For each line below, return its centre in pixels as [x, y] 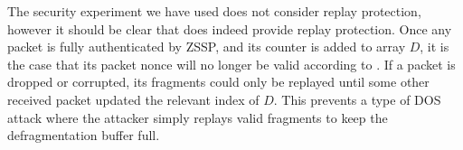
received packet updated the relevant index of [133, 99]
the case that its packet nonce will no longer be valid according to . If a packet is [231, 64]
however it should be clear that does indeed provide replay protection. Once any [230, 28]
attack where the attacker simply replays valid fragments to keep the [198, 117]
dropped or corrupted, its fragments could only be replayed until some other [218, 82]
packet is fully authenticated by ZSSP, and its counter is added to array [207, 47]
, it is [435, 47]
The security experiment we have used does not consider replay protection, [214, 11]
